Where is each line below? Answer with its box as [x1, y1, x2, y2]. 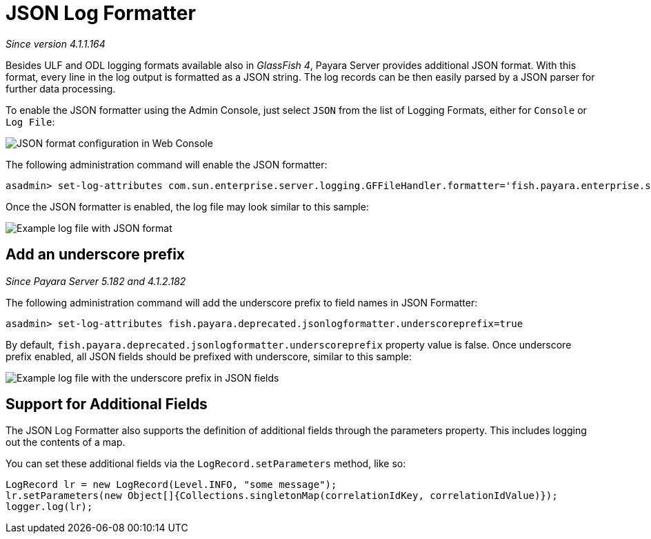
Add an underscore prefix [6, 246, 186, 264]
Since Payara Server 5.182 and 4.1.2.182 [6, 275, 186, 287]
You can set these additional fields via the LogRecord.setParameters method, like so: [6, 458, 406, 470]
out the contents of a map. [6, 436, 126, 449]
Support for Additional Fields [6, 395, 208, 413]
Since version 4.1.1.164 [6, 37, 106, 50]
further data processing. [6, 82, 116, 95]
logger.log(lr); [6, 501, 93, 513]
